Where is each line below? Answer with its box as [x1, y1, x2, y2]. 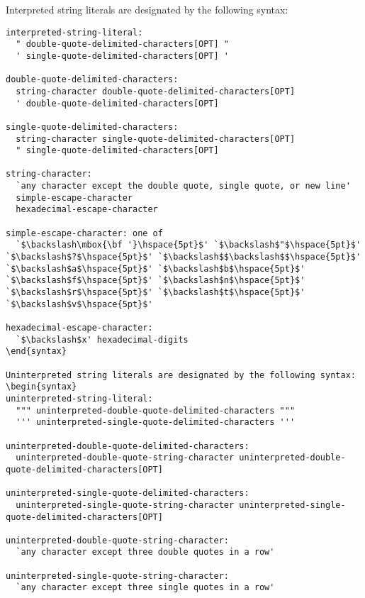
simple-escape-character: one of [6, 228, 163, 238]
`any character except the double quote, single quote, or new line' [16, 181, 351, 192]
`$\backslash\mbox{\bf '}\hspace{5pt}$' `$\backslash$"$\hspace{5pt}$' [16, 240, 361, 250]
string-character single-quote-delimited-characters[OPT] [16, 133, 296, 144]
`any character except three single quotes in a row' [16, 582, 275, 593]
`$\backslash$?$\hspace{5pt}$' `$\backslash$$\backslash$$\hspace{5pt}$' [6, 252, 361, 262]
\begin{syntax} [6, 382, 77, 392]
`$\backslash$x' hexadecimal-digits [16, 334, 189, 345]
